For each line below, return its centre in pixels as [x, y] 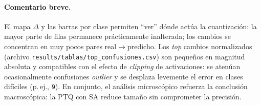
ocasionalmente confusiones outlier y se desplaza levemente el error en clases [124, 76]
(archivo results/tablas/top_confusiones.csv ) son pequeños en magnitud [125, 56]
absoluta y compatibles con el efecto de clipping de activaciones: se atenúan [122, 66]
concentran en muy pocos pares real [60, 46]
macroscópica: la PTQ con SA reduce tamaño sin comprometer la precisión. [123, 97]
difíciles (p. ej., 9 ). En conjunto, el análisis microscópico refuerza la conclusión [126, 86]
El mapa [17, 26]
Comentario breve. [38, 6]
